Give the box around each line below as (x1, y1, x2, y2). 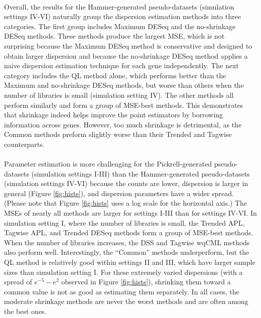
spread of (4, 276, 32, 287)
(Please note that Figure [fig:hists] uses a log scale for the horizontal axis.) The (4, 198, 247, 208)
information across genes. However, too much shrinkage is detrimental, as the (4, 119, 242, 129)
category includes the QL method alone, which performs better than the (4, 70, 226, 80)
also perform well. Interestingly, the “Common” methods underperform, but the (4, 247, 249, 257)
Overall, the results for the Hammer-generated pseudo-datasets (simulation (4, 1, 234, 12)
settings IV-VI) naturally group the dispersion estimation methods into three (4, 11, 241, 22)
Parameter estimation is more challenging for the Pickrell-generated (4, 158, 212, 169)
